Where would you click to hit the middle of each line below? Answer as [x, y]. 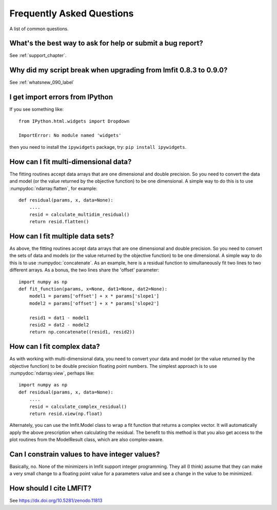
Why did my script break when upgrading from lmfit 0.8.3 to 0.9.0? [118, 70]
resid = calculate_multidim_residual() [79, 214]
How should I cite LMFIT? [51, 488]
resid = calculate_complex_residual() [78, 406]
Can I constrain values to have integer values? [85, 454]
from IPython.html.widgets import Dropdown [74, 121]
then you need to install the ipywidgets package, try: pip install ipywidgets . [98, 147]
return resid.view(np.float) [66, 414]
